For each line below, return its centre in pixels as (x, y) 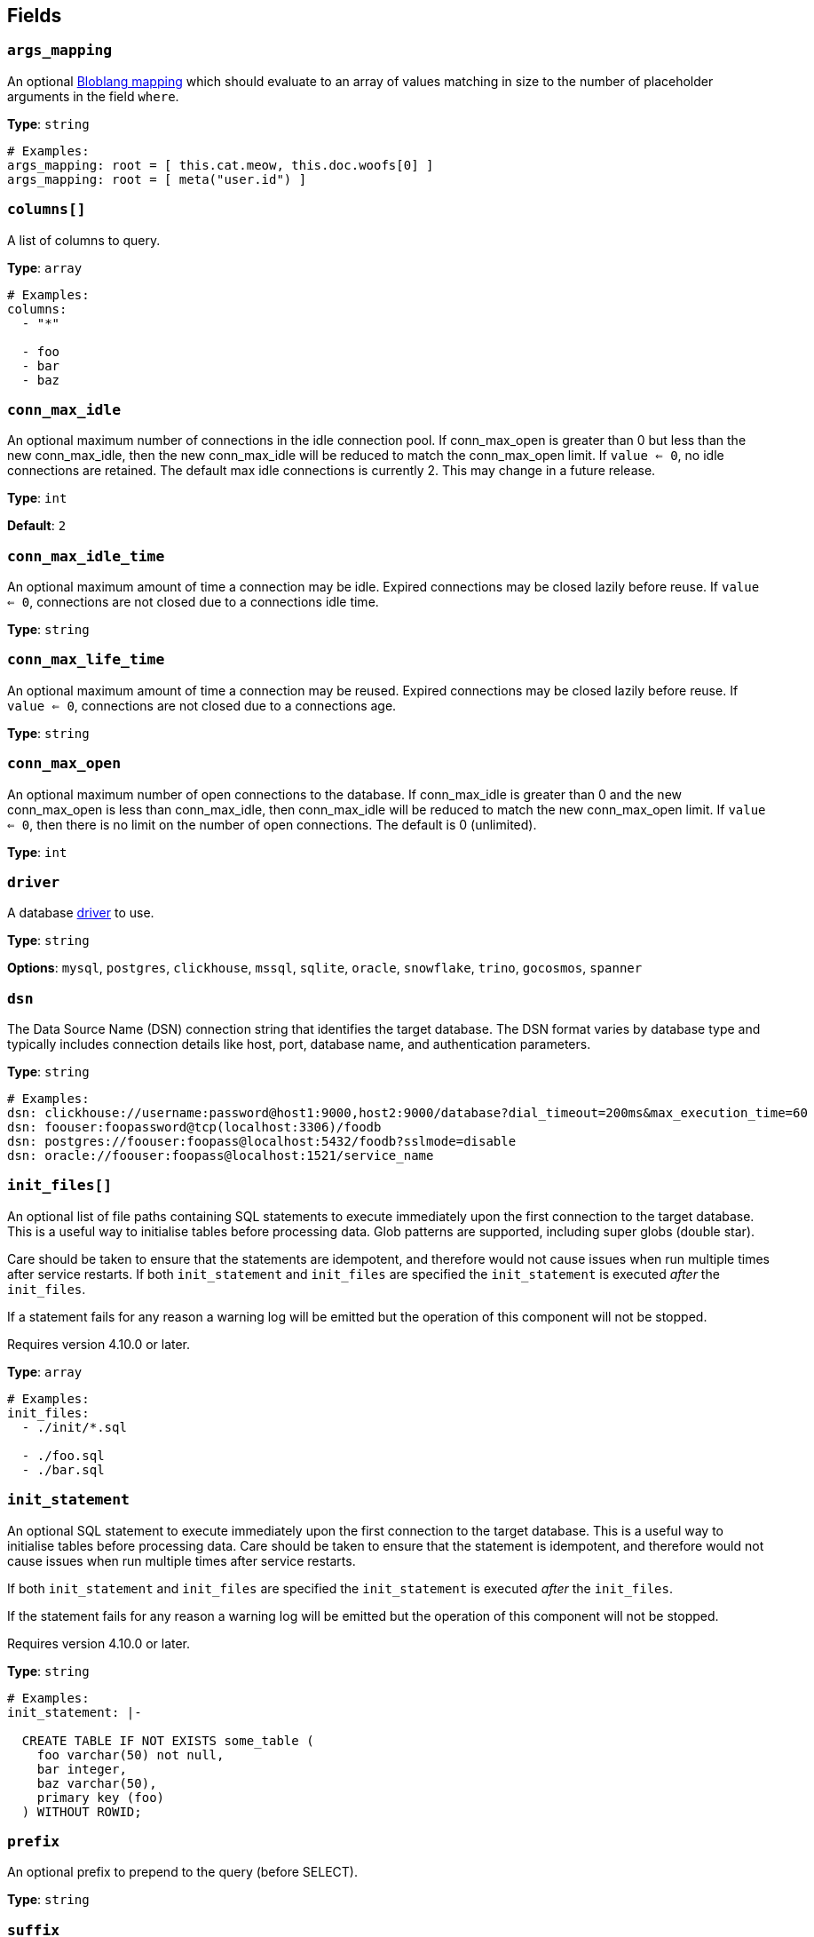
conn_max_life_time (86, 660)
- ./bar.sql (63, 1469)
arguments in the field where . (93, 96)
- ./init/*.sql (74, 1427)
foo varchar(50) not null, (130, 1754)
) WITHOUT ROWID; (82, 1811)
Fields (35, 16)
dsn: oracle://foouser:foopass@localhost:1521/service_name (221, 1156)
